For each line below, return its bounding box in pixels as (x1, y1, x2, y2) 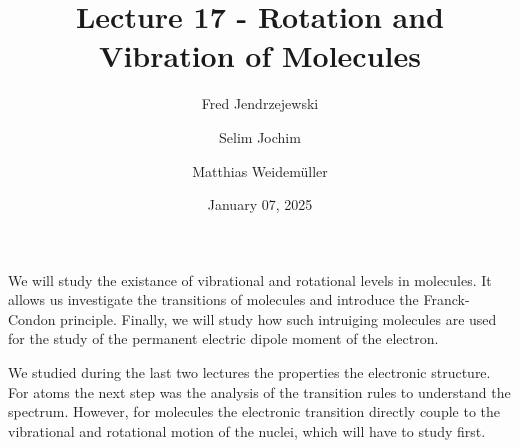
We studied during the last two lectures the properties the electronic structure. (8, 362, 491, 383)
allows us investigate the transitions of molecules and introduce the (8, 289, 419, 310)
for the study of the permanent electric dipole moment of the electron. (8, 328, 439, 349)
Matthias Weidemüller (192, 160, 328, 181)
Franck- (423, 289, 470, 310)
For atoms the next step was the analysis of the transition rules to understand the (8, 381, 511, 402)
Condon (8, 308, 56, 329)
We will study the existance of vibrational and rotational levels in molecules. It (8, 269, 492, 290)
